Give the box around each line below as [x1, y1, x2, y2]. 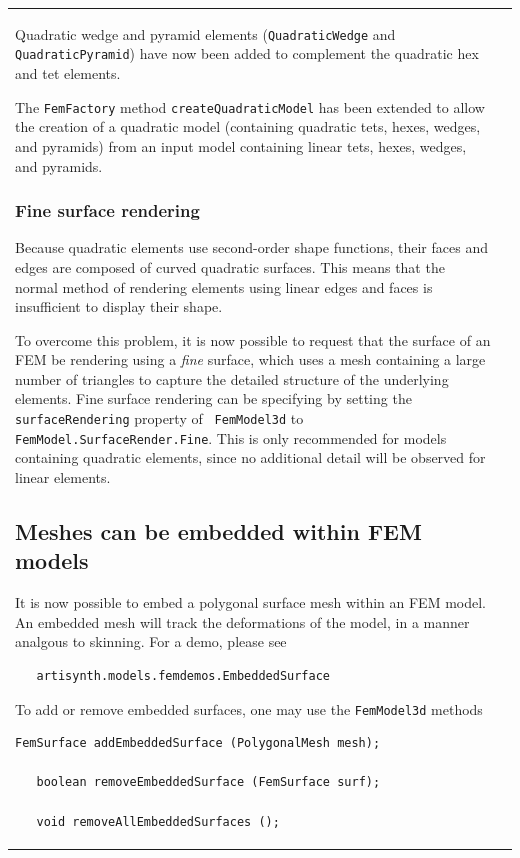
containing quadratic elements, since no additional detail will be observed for [15, 447, 486, 468]
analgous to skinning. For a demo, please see [15, 631, 287, 652]
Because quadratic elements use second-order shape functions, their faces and [15, 237, 488, 258]
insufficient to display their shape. [15, 296, 223, 317]
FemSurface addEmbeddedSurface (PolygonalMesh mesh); [15, 736, 381, 751]
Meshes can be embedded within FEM [15, 515, 422, 546]
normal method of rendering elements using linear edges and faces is [15, 276, 433, 297]
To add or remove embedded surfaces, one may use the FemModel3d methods [15, 698, 483, 719]
